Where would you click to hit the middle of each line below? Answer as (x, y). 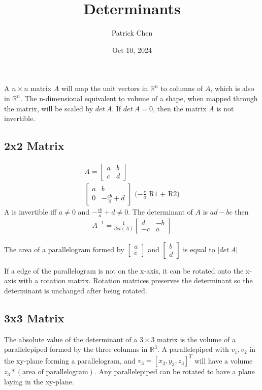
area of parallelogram (55, 372)
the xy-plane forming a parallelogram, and (70, 360)
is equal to (199, 249)
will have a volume (224, 360)
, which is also (232, 88)
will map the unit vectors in (105, 88)
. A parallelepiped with (193, 349)
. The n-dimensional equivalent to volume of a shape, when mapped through (139, 98)
